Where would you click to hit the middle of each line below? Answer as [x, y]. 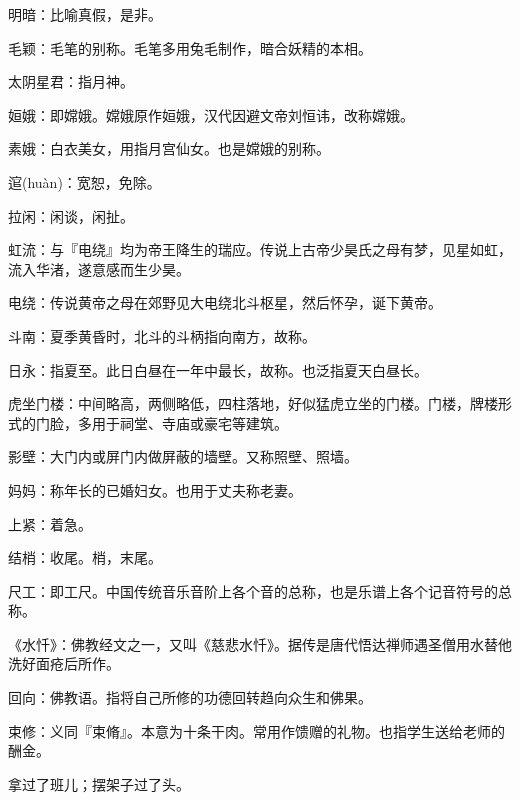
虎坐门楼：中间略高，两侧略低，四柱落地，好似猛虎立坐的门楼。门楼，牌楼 [253, 403]
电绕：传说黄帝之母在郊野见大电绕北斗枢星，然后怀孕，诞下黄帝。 [225, 302]
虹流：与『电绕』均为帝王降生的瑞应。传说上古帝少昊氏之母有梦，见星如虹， [260, 249]
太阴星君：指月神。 [71, 81]
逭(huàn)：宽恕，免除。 [84, 181]
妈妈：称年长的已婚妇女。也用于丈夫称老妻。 [155, 489]
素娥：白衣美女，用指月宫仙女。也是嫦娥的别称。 [169, 148]
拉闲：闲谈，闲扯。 [71, 215]
